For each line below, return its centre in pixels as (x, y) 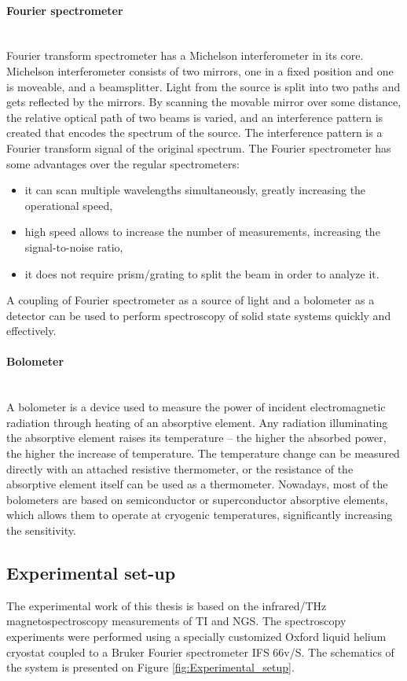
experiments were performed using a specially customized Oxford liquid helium (196, 637)
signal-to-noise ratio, (74, 247)
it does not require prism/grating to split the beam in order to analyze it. (202, 273)
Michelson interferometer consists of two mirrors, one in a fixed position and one (200, 70)
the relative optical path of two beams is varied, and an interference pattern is (195, 117)
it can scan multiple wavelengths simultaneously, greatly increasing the (195, 190)
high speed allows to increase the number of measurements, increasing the (202, 232)
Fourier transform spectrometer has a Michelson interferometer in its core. (185, 55)
